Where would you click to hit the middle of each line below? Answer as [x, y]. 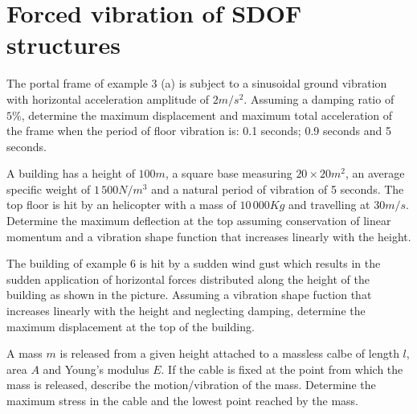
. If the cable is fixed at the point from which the [282, 369]
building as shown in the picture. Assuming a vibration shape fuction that [189, 295]
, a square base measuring [229, 173]
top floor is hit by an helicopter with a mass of [121, 205]
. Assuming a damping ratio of [319, 98]
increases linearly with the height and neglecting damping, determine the [186, 311]
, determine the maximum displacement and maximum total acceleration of [207, 115]
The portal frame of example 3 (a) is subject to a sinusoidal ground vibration [197, 83]
